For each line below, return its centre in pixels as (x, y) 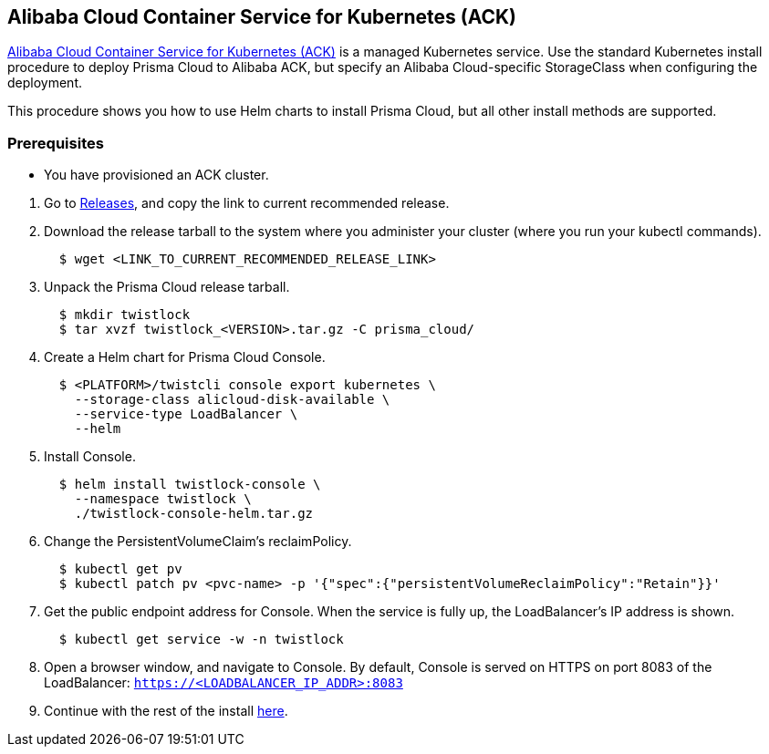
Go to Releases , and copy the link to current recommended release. (247, 203)
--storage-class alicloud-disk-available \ (232, 400)
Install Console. (90, 457)
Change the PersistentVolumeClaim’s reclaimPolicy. (198, 542)
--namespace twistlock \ (163, 499)
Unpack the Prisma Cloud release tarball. (167, 287)
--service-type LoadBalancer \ (186, 414)
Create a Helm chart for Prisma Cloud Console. (185, 357)
